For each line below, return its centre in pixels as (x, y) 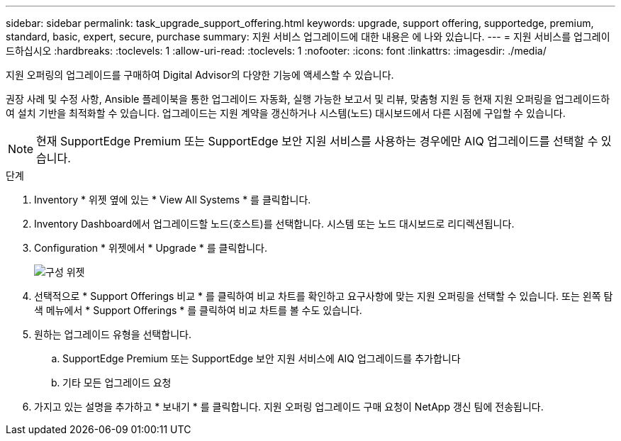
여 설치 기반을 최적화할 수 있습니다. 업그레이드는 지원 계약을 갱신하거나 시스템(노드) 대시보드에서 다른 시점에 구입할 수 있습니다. (286, 113)
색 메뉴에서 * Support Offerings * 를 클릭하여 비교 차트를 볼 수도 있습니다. (198, 310)
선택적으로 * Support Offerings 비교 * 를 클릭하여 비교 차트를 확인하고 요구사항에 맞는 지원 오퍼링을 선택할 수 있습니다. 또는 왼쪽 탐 (324, 296)
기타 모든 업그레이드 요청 (117, 383)
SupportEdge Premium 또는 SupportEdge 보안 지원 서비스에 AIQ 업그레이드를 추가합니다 (262, 358)
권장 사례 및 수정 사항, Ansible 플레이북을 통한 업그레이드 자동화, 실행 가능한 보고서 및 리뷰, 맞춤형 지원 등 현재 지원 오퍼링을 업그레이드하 (308, 99)
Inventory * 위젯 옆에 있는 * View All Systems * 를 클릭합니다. (173, 200)
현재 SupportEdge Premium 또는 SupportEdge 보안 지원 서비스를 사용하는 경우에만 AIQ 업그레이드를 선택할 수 (317, 141)
